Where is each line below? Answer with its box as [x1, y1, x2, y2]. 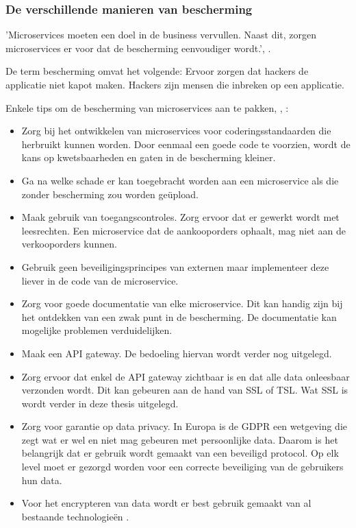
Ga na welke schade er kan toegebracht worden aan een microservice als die [21, 173, 339, 187]
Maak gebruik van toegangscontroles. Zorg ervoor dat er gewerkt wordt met [21, 210, 340, 224]
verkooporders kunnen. [21, 237, 117, 251]
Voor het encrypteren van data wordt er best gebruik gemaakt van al [21, 496, 311, 510]
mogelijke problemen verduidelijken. [21, 323, 173, 337]
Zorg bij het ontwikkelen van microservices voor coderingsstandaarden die [21, 123, 331, 138]
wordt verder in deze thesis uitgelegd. [21, 396, 179, 410]
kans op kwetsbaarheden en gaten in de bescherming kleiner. [21, 150, 276, 165]
